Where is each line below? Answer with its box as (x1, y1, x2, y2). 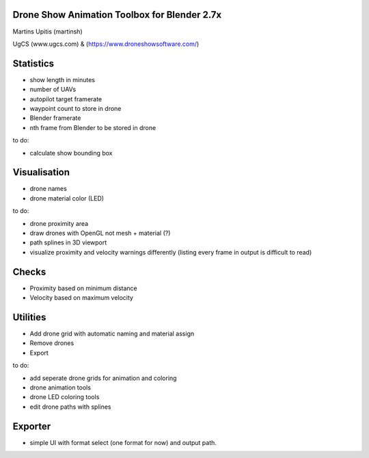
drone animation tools (29, 383, 92, 392)
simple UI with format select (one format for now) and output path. (29, 438, 217, 446)
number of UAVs (29, 86, 77, 94)
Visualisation (12, 166, 70, 178)
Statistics (12, 58, 55, 69)
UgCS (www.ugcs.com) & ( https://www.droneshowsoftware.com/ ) (12, 40, 200, 48)
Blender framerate (29, 114, 81, 123)
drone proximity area (29, 219, 89, 227)
